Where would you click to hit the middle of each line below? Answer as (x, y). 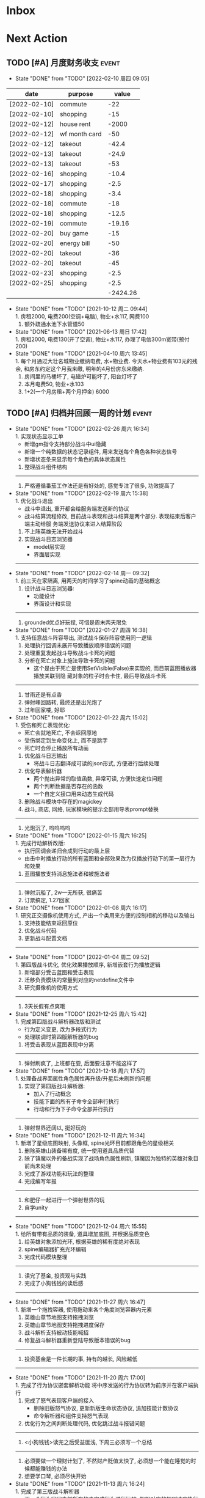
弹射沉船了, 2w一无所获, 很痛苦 (63, 892)
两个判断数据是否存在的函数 (68, 786)
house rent (75, 124)
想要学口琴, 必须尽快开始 (55, 1476)
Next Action (37, 39)
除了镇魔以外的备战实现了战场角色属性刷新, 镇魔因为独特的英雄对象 (109, 1158)
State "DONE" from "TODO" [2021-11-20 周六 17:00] (80, 1378)
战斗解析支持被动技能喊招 (56, 1332)
